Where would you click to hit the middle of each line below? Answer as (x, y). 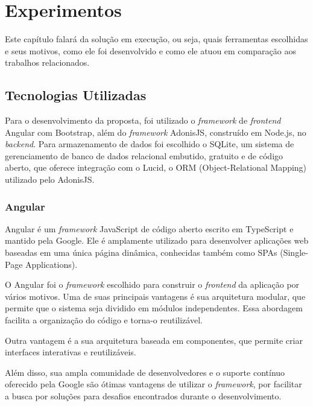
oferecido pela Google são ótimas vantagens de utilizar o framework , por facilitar (153, 384)
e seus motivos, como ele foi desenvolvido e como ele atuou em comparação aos (150, 50)
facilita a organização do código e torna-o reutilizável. (104, 320)
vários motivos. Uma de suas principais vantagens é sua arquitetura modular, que (155, 296)
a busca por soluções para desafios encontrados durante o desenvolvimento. (143, 396)
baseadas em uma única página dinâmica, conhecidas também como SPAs (141, 252)
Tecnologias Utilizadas (76, 95)
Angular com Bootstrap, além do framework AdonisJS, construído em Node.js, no (156, 132)
